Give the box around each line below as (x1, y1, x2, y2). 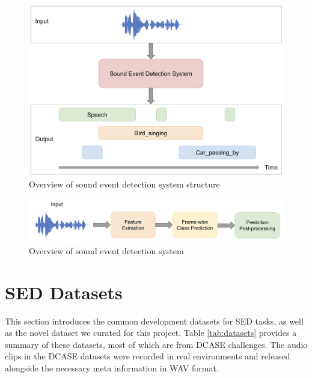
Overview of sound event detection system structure (29, 178, 220, 191)
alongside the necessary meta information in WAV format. (5, 362, 219, 374)
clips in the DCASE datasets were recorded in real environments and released (5, 350, 290, 362)
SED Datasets (5, 279, 123, 304)
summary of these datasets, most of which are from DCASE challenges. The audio (5, 338, 308, 350)
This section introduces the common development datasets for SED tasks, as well (5, 314, 304, 327)
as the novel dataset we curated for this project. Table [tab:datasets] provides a (5, 326, 297, 339)
